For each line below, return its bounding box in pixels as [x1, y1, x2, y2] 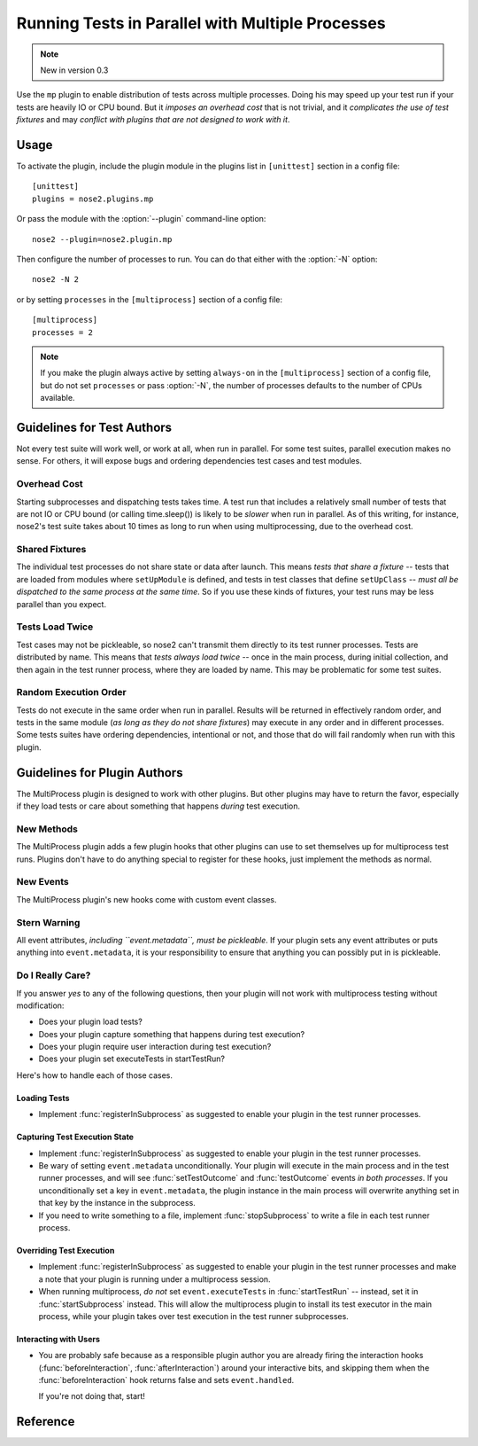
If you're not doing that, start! [38, 1391, 146, 1402]
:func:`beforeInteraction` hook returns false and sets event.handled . [38, 1375, 295, 1386]
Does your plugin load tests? [38, 1016, 143, 1028]
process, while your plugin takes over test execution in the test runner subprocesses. [38, 1310, 349, 1321]
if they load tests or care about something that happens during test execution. [16, 801, 301, 811]
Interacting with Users [16, 1333, 101, 1344]
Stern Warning [16, 916, 81, 928]
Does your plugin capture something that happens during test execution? [38, 1028, 305, 1039]
